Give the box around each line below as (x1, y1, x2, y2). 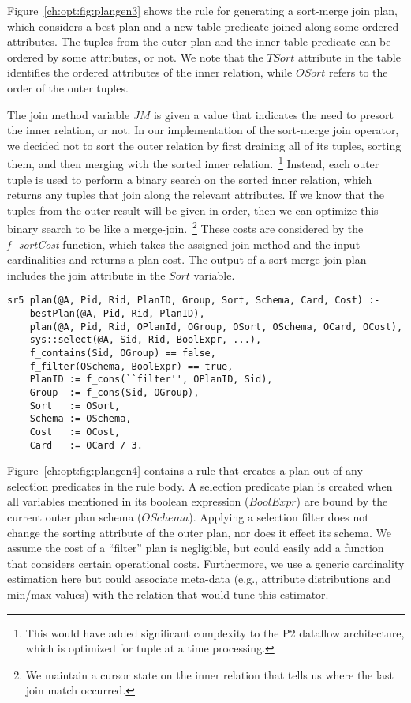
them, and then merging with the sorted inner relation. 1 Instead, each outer (7, 153, 379, 171)
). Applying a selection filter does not (189, 509, 369, 525)
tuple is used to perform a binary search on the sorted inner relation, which (7, 171, 372, 187)
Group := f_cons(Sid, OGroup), (29, 387, 200, 398)
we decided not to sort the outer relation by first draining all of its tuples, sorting (7, 137, 402, 153)
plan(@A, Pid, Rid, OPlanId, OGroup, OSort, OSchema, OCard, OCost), (29, 321, 403, 333)
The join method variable (7, 106, 130, 122)
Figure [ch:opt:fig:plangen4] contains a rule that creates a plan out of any (7, 462, 363, 479)
